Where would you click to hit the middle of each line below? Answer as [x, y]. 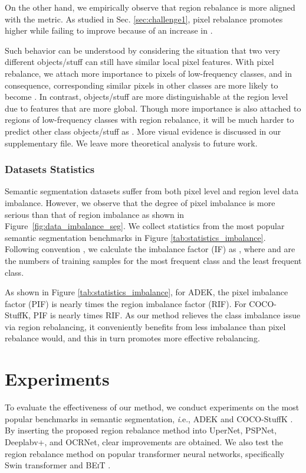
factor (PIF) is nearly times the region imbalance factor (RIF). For [126, 303]
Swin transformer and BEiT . [58, 465]
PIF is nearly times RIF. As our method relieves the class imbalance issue [167, 315]
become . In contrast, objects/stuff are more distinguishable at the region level [147, 97]
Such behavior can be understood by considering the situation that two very [143, 50]
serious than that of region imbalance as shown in [95, 214]
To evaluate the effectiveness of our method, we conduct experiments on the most [152, 407]
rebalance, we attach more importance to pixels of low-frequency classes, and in [148, 73]
